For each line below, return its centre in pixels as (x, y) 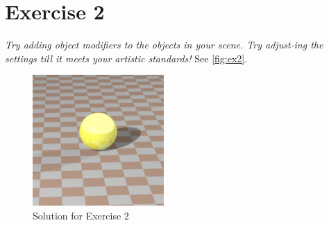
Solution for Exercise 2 (81, 215)
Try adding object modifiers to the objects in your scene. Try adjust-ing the (164, 45)
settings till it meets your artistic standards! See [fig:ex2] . (126, 58)
